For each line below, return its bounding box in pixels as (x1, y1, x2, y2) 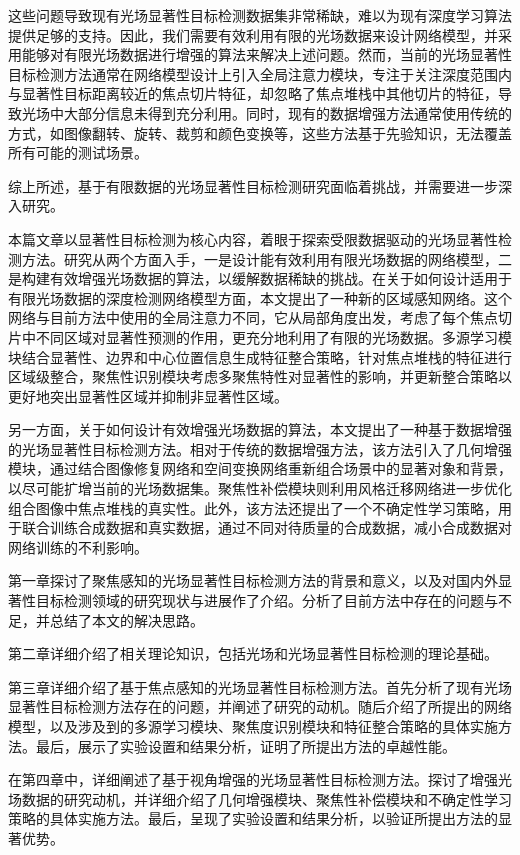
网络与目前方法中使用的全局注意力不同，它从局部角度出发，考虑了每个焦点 (8, 307, 498, 328)
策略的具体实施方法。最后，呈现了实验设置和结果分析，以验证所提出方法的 (8, 808, 498, 829)
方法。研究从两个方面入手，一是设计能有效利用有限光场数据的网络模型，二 (21, 248, 512, 269)
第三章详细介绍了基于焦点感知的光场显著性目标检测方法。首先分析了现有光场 (8, 676, 512, 697)
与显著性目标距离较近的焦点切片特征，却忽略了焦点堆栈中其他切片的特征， (8, 83, 498, 104)
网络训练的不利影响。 (8, 536, 148, 557)
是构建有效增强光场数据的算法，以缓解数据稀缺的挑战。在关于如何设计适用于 (8, 268, 512, 289)
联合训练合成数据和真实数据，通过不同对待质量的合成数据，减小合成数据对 (21, 517, 512, 538)
